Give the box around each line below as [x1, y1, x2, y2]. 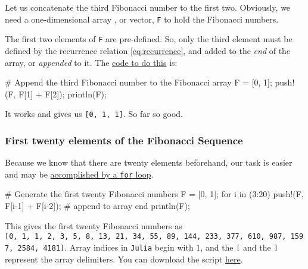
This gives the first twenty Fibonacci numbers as [5, 219, 182, 232]
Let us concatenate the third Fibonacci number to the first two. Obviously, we [5, 1, 291, 13]
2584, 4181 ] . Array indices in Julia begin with [17, 240, 194, 253]
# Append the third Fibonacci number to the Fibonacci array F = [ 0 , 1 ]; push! [5, 76, 295, 88]
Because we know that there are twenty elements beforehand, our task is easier [5, 156, 293, 169]
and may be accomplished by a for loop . [5, 167, 154, 180]
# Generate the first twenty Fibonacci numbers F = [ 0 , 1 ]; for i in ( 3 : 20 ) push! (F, [5, 188, 304, 200]
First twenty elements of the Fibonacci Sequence [5, 132, 243, 147]
